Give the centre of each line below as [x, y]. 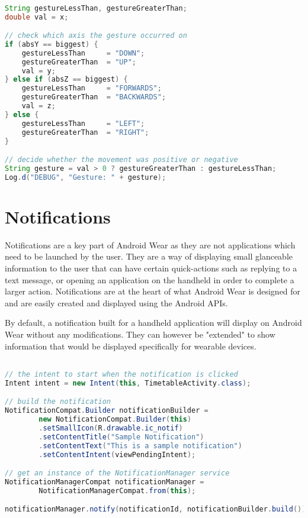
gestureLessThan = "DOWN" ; [83, 53]
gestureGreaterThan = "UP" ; [79, 62]
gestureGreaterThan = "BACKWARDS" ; [94, 97]
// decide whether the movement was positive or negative [121, 160]
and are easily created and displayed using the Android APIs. [116, 302]
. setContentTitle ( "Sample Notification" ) [121, 437]
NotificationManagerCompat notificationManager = [105, 482]
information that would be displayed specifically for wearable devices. [131, 346]
